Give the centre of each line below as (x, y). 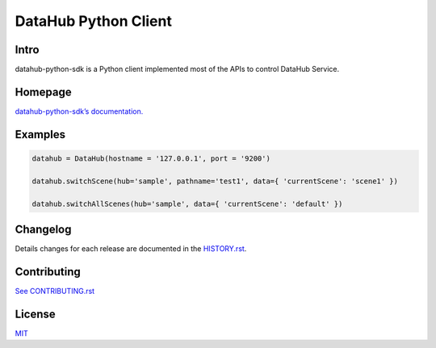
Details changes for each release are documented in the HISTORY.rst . (131, 249)
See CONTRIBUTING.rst (55, 291)
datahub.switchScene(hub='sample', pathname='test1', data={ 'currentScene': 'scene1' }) (215, 181)
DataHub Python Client (94, 21)
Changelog (43, 229)
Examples (40, 134)
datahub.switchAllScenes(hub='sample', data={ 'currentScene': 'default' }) (187, 203)
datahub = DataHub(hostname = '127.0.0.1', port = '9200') (151, 158)
